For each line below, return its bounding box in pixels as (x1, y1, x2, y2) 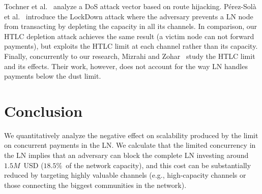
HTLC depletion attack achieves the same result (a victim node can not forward (4, 30, 254, 41)
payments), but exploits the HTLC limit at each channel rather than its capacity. (4, 41, 258, 51)
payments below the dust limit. (4, 71, 101, 81)
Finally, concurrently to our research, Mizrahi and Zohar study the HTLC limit (4, 50, 255, 61)
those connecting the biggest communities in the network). (4, 179, 187, 190)
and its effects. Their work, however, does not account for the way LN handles (4, 60, 248, 71)
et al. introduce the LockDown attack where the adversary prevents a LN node (4, 11, 253, 21)
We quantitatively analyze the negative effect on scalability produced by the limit (4, 130, 258, 140)
